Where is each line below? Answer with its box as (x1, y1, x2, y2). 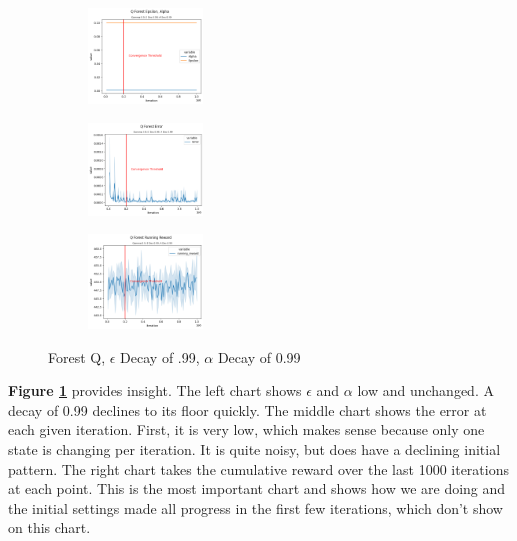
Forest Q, (48, 346, 106, 367)
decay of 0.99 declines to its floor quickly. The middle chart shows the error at (8, 399, 487, 420)
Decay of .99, (120, 346, 200, 367)
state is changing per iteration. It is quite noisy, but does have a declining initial (8, 439, 501, 460)
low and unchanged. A (357, 380, 494, 401)
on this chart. (8, 517, 91, 538)
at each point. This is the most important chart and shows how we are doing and (8, 478, 506, 499)
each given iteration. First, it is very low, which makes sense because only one (8, 419, 485, 440)
